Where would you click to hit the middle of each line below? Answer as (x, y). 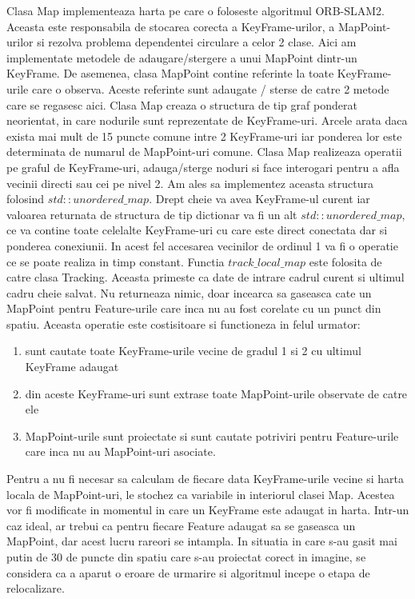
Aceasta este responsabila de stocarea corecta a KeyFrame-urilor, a (171, 26)
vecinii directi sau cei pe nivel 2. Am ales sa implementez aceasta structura (190, 183)
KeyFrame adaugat (72, 367)
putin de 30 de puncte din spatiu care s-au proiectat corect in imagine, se (186, 557)
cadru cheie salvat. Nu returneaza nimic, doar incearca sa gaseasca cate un (189, 292)
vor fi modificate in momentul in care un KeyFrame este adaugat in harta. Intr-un (208, 510)
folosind (26, 199)
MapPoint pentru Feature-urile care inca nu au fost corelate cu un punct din (194, 308)
